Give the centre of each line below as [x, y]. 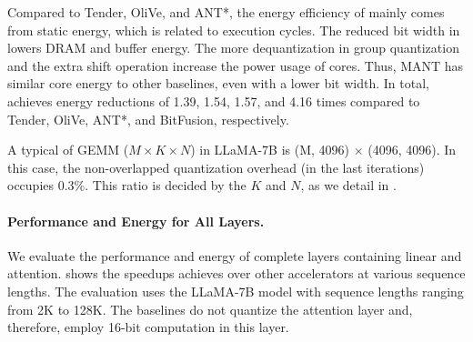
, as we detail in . [348, 185]
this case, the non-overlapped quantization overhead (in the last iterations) [216, 167]
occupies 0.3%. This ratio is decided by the [127, 185]
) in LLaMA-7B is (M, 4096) [270, 150]
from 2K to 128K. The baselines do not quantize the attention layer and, [210, 309]
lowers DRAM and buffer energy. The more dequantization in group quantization [233, 48]
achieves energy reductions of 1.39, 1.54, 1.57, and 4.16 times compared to [214, 101]
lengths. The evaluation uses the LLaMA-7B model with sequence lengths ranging [236, 291]
